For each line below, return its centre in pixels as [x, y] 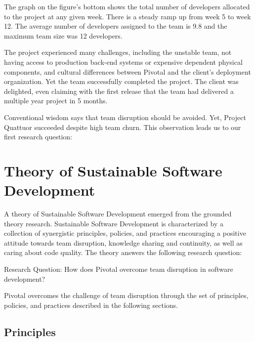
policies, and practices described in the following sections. [91, 305]
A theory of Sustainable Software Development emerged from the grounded [118, 214]
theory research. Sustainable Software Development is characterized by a [114, 223]
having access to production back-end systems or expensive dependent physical [123, 62]
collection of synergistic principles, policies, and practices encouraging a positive [125, 233]
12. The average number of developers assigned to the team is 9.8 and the [116, 26]
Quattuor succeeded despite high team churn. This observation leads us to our [123, 127]
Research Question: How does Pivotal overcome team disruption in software [119, 269]
